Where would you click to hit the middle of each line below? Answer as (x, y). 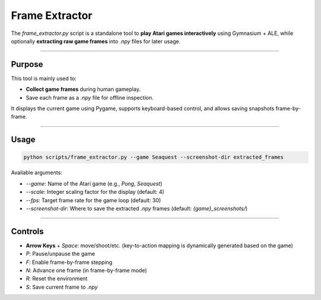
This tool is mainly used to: (44, 78)
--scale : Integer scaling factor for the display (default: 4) (95, 192)
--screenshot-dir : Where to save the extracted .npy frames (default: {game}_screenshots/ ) (137, 208)
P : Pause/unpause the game (60, 254)
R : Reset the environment (57, 279)
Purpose (27, 64)
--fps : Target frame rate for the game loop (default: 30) (93, 200)
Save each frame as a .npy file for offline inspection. (90, 97)
